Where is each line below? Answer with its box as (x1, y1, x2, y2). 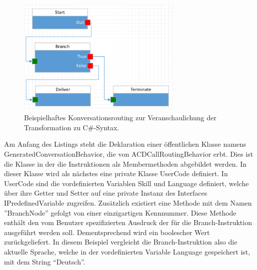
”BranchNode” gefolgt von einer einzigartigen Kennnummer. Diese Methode (4, 207, 236, 218)
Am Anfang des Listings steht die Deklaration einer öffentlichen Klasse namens (4, 139, 246, 149)
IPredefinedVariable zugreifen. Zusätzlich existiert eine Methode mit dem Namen (4, 198, 252, 208)
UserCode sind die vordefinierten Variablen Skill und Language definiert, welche (4, 178, 249, 188)
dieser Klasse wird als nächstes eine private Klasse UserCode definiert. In (4, 168, 228, 179)
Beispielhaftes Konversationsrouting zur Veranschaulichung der (24, 112, 216, 123)
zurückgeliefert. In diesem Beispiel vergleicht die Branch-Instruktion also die (4, 237, 237, 247)
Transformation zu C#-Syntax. (24, 122, 119, 132)
